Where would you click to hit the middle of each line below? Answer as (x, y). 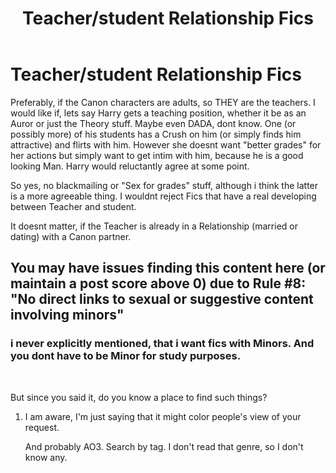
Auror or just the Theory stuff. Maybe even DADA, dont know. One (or (153, 123)
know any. (46, 457)
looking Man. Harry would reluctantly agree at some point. (130, 166)
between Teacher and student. (73, 206)
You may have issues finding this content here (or (168, 268)
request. (42, 427)
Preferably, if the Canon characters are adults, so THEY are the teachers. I (163, 102)
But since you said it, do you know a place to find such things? (139, 397)
